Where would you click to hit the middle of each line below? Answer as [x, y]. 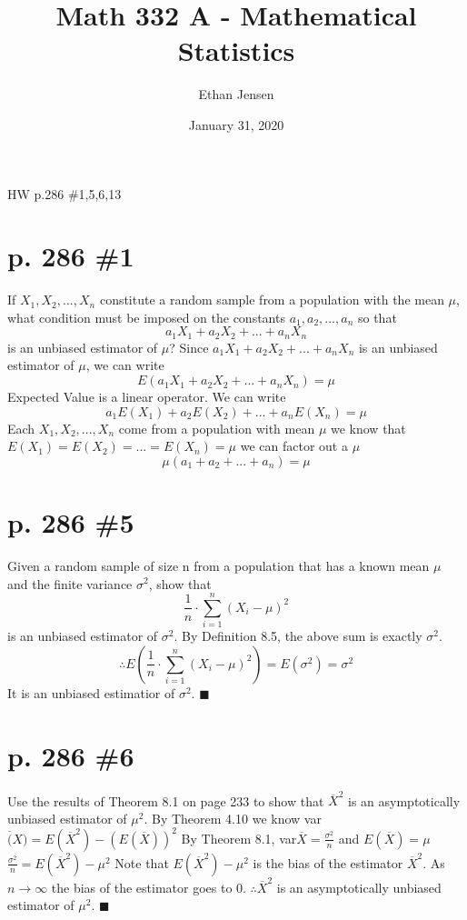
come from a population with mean [217, 428]
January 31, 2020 [236, 124]
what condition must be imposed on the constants [146, 317]
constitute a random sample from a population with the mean [272, 300]
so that [377, 317]
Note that [142, 862]
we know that [368, 428]
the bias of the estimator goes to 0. [149, 887]
